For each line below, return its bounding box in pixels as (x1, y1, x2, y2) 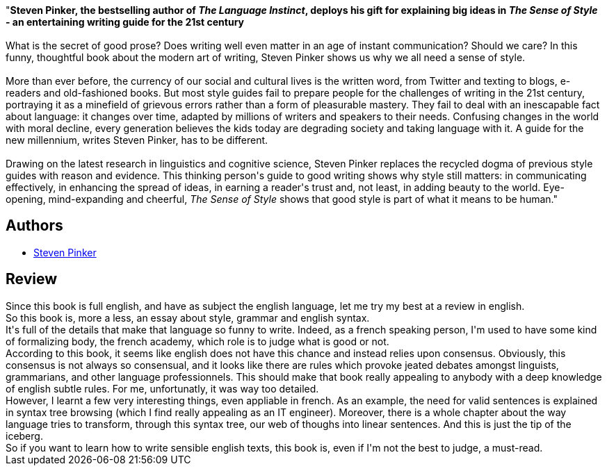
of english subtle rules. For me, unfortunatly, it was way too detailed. (6, 382, 319, 395)
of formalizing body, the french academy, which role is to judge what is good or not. (6, 335, 389, 347)
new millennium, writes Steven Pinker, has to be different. (6, 134, 268, 146)
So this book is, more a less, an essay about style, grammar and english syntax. (6, 311, 370, 324)
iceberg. (6, 429, 43, 442)
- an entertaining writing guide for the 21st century (6, 16, 245, 28)
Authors (6, 217, 63, 235)
